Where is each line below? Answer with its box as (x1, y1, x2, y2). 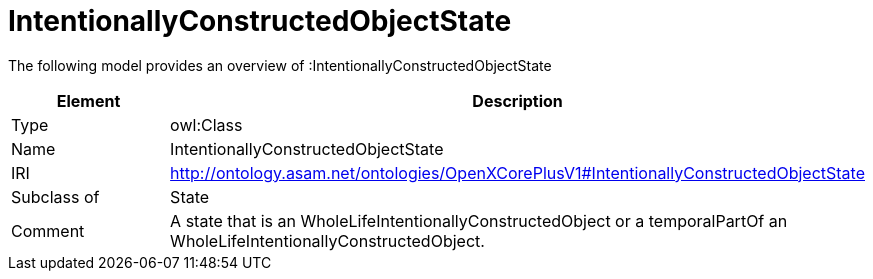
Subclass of (11, 186, 100, 207)
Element (56, 90, 121, 111)
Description (472, 90, 563, 111)
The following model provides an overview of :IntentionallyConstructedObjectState (8, 56, 552, 74)
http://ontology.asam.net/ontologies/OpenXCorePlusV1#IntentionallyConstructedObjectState (170, 162, 865, 183)
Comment (11, 220, 85, 241)
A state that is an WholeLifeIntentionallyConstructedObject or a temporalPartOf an (170, 210, 788, 231)
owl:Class (170, 114, 243, 135)
